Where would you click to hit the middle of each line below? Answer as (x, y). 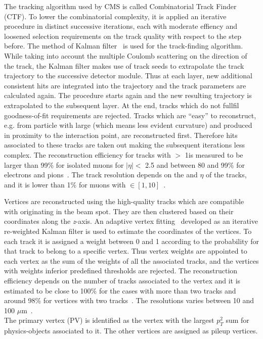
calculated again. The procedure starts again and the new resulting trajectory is (128, 95)
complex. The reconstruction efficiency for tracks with (87, 154)
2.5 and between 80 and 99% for (195, 164)
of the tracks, (226, 175)
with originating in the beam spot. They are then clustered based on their (119, 211)
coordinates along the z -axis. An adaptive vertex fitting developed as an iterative (131, 221)
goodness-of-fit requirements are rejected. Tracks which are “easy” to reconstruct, (130, 115)
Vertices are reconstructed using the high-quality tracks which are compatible (124, 201)
